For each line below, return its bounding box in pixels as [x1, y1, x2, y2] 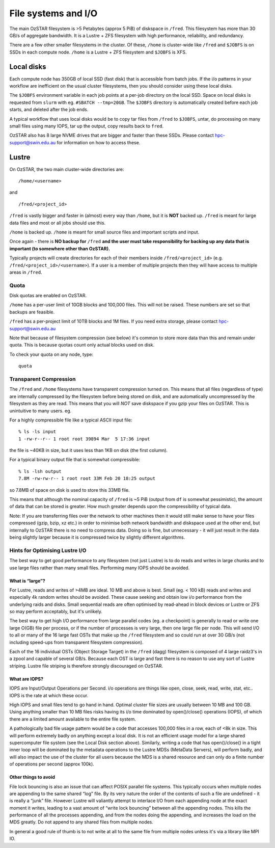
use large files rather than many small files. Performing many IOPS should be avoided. [9, 565, 190, 571]
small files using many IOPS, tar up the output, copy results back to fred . [9, 123, 164, 129]
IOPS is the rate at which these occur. [9, 692, 89, 698]
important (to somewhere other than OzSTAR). [9, 245, 111, 252]
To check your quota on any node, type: [9, 351, 94, 357]
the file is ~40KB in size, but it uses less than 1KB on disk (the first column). [9, 447, 168, 454]
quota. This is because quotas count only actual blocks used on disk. [9, 342, 155, 348]
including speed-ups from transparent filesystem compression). [9, 639, 144, 645]
